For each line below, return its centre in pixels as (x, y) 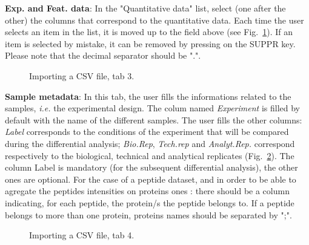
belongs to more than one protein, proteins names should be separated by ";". (148, 214)
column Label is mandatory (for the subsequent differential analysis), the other (151, 167)
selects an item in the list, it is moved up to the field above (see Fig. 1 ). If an (149, 32)
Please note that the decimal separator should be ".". (103, 55)
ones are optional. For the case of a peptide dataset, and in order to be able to (151, 179)
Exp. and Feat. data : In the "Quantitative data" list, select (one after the (145, 8)
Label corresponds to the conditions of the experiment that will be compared (147, 132)
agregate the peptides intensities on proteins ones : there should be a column (147, 191)
